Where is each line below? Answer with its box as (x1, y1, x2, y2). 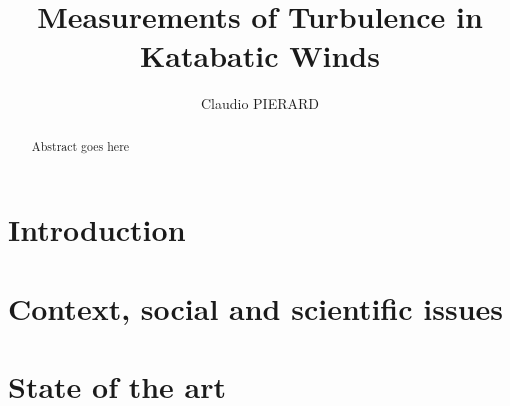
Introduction (8, 209, 186, 250)
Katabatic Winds (140, 35, 380, 76)
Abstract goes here (31, 137, 130, 154)
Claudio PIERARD (200, 93, 320, 114)
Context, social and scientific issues (8, 287, 504, 328)
